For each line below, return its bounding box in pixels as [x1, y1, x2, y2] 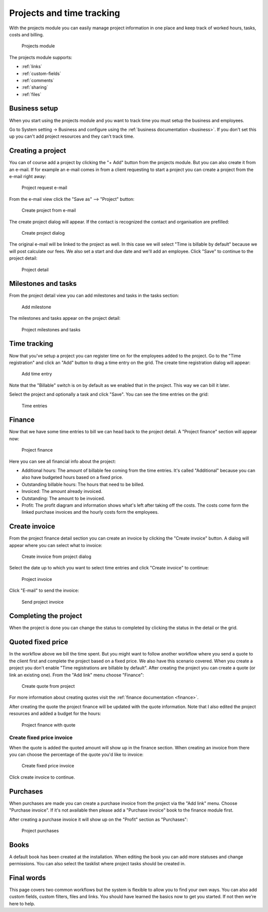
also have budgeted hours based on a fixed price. [21, 474, 124, 480]
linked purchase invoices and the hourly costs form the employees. [21, 509, 159, 515]
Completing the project [9, 612, 82, 620]
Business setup [9, 104, 58, 113]
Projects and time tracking [9, 7, 120, 18]
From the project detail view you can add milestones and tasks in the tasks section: [9, 292, 179, 298]
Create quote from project [21, 683, 75, 689]
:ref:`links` [21, 64, 42, 70]
